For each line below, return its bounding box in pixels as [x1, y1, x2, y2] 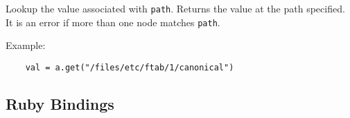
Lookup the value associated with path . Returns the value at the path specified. [6, 1, 345, 15]
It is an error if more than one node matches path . [6, 14, 220, 29]
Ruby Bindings [6, 92, 114, 114]
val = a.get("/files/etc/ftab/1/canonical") [25, 62, 234, 72]
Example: [6, 38, 46, 52]
